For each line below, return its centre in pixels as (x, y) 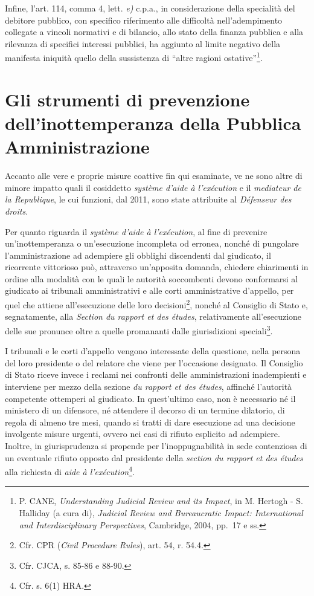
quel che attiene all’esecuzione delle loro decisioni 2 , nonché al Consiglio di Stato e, (156, 304)
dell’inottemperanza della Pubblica (153, 123)
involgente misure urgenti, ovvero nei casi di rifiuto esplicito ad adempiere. (143, 434)
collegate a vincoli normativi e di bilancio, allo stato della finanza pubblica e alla (154, 32)
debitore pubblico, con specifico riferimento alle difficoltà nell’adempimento (144, 20)
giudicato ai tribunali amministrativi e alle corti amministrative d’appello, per (149, 290)
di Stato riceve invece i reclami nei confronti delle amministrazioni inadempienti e (156, 374)
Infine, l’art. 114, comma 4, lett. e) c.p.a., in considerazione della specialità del (150, 8)
